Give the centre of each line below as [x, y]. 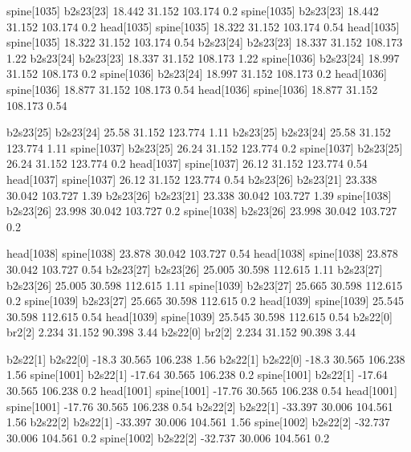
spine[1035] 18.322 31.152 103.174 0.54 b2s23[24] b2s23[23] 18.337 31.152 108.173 [205, 42]
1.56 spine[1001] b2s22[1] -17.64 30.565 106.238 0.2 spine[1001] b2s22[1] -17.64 [197, 375]
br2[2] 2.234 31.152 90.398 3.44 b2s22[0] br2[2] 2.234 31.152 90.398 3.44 [181, 332]
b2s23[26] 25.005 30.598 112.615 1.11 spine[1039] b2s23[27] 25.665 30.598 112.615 [205, 285]
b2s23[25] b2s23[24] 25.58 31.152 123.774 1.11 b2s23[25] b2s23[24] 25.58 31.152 [199, 132]
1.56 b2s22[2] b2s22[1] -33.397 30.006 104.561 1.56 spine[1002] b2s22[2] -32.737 [198, 422]
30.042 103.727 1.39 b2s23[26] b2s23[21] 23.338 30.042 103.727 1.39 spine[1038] [199, 195]
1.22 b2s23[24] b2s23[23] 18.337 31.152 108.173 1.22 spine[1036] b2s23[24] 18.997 [203, 57]
